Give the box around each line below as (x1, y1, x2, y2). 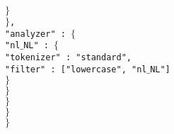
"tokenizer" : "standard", (5, 52, 132, 62)
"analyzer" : (5, 28, 66, 39)
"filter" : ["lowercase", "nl (5, 64, 147, 74)
